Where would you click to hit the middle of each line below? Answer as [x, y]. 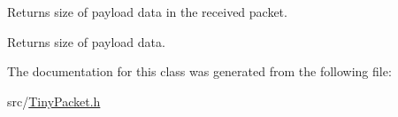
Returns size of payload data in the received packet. [147, 12]
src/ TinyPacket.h [54, 101]
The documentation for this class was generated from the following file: [199, 71]
